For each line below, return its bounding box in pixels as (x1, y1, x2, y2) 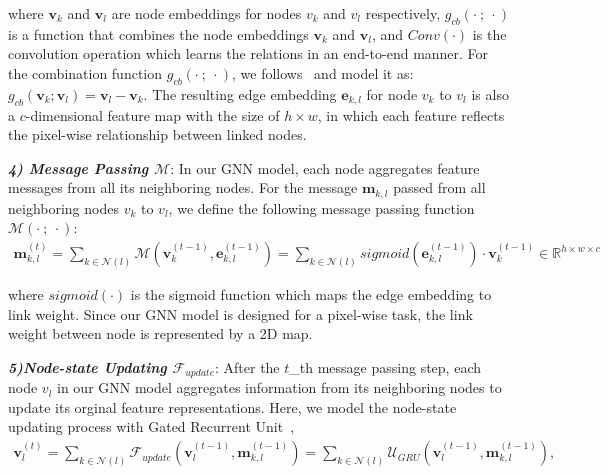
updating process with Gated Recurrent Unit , (8, 416, 295, 437)
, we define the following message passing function (168, 197, 475, 218)
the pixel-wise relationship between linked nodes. (8, 124, 307, 145)
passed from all (393, 177, 486, 198)
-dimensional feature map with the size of (25, 104, 280, 125)
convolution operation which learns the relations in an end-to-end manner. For (8, 43, 489, 64)
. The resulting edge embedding (143, 83, 337, 104)
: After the (214, 356, 280, 377)
